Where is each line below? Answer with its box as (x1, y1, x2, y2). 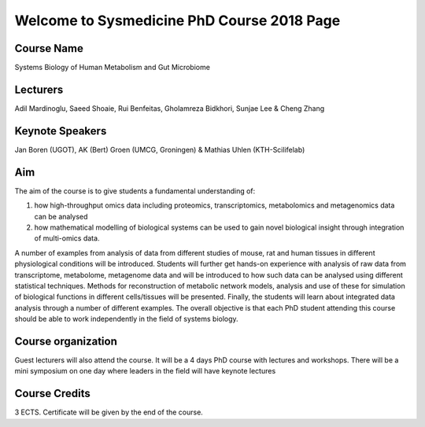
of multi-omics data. (34, 234, 100, 243)
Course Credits (14, 387, 91, 400)
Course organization (14, 334, 117, 348)
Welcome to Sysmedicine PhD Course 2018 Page (14, 12, 341, 29)
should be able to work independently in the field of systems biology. (14, 315, 239, 324)
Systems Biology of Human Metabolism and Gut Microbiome (14, 63, 210, 72)
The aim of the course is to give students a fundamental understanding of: (14, 186, 256, 196)
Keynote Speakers (14, 124, 107, 138)
